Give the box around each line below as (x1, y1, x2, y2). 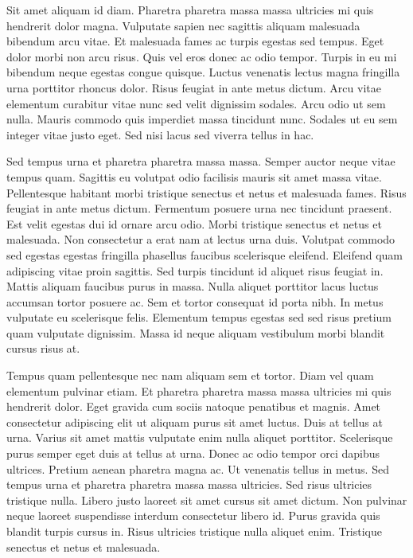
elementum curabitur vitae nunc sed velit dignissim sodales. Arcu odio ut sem (6, 95, 386, 111)
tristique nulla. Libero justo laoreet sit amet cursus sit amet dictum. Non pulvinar (6, 491, 407, 508)
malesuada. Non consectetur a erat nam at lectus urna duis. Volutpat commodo (6, 231, 395, 248)
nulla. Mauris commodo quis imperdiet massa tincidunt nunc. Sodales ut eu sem (6, 111, 398, 127)
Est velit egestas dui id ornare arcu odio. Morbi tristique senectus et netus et (6, 215, 382, 232)
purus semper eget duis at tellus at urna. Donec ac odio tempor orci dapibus (6, 445, 380, 462)
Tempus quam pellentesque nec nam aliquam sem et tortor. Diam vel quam (6, 367, 374, 384)
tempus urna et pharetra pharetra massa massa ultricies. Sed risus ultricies (6, 476, 372, 493)
